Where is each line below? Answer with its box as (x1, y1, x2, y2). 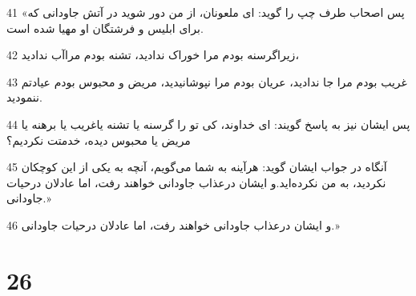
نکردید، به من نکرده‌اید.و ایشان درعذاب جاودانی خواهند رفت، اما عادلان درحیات (6, 174, 386, 190)
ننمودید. (6, 89, 42, 106)
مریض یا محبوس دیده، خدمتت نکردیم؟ (6, 131, 191, 148)
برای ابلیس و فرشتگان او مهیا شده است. (6, 19, 204, 36)
